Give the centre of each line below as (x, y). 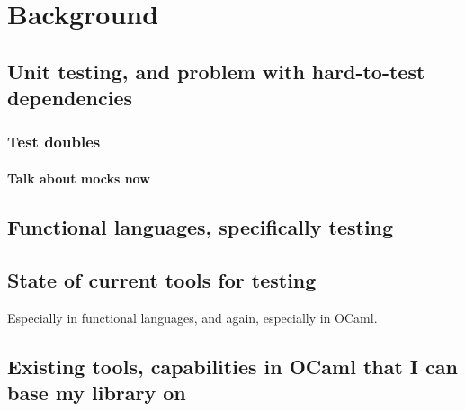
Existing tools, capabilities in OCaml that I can (232, 366)
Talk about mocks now (79, 178)
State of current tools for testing (162, 279)
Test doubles (54, 142)
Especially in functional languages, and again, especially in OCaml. (192, 317)
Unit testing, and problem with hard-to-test (216, 71)
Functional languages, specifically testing (201, 226)
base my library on (97, 392)
